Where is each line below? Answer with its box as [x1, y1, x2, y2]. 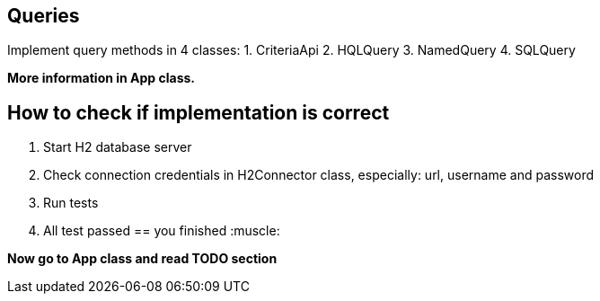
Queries [7, 4, 80, 27]
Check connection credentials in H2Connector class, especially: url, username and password [43, 167, 594, 183]
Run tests [43, 195, 99, 211]
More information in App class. [7, 70, 196, 86]
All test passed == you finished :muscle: [43, 223, 280, 239]
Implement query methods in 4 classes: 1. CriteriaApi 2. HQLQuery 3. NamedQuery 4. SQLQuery [7, 42, 576, 58]
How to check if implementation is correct [7, 101, 390, 124]
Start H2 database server [43, 139, 192, 155]
